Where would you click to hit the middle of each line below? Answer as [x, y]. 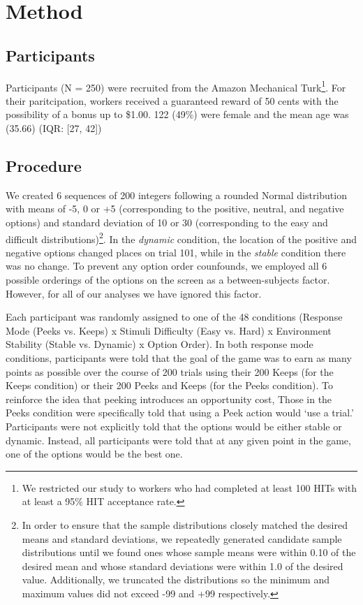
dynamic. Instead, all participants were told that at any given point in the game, [178, 440]
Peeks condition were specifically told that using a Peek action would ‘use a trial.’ [180, 413]
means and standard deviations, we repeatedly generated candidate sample [182, 538]
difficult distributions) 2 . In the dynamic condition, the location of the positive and [181, 238]
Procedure [44, 166]
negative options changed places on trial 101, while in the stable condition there [176, 252]
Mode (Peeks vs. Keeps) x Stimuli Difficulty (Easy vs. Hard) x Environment [169, 330]
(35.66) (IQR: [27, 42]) [54, 128]
